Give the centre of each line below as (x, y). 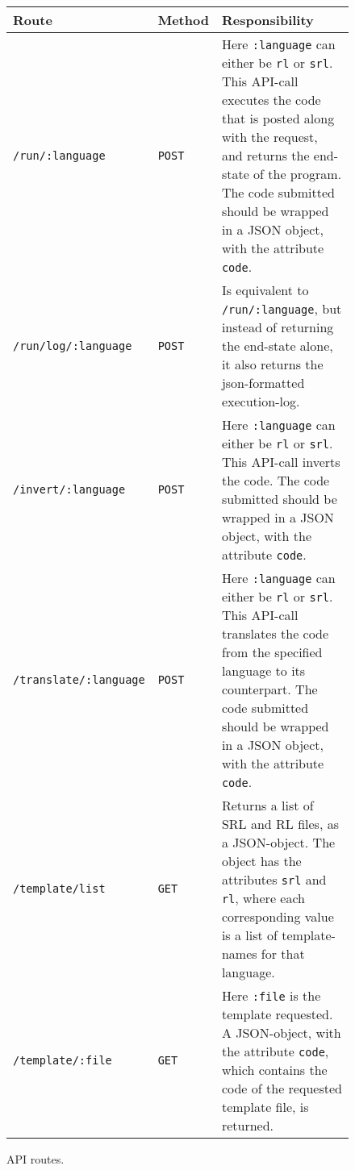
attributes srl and (274, 879)
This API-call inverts (281, 462)
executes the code (271, 100)
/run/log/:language (73, 346)
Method (183, 20)
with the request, (269, 137)
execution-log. (261, 401)
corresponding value (278, 916)
